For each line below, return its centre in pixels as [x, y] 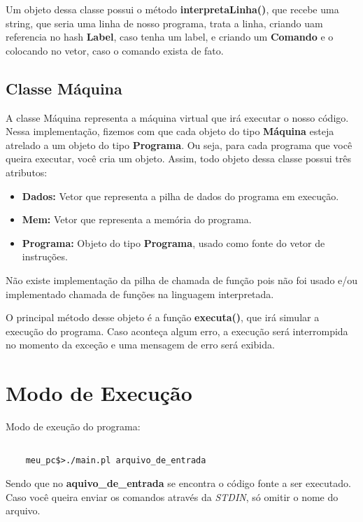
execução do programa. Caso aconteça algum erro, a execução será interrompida [177, 331]
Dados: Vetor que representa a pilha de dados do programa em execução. [180, 196]
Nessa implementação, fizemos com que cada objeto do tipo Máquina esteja [170, 131]
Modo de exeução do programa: [73, 426]
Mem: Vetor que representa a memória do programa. [137, 219]
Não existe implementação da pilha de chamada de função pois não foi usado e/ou [182, 280]
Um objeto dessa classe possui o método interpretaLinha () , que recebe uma [172, 9]
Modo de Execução [99, 393]
